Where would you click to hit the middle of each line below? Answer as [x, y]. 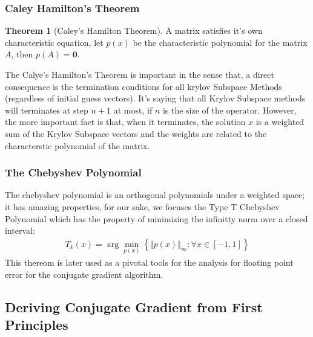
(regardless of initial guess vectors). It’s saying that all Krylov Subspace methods [155, 98]
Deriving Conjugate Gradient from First [134, 307]
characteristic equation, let [54, 42]
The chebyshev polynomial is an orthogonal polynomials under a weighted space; [155, 195]
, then [22, 54]
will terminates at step [47, 110]
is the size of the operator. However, [229, 110]
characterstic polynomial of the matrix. [77, 145]
